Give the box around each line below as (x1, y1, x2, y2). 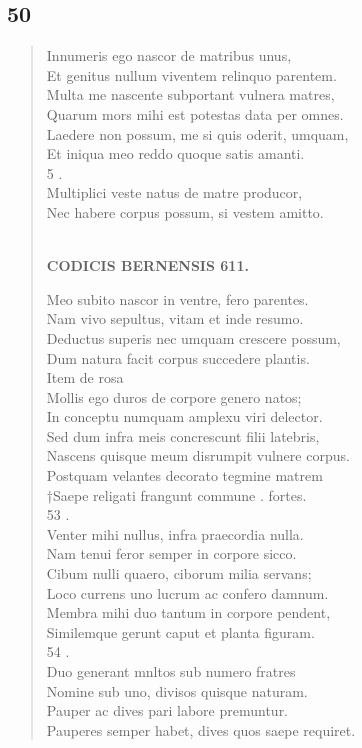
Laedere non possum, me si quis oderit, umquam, (46, 123, 349, 144)
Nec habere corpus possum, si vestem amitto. (46, 201, 324, 222)
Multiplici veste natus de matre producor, (46, 182, 303, 203)
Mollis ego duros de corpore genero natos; (46, 386, 302, 407)
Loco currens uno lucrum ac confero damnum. (46, 582, 329, 603)
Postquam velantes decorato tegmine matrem (46, 465, 323, 486)
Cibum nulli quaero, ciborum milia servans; (46, 563, 312, 584)
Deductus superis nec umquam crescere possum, (46, 327, 341, 348)
